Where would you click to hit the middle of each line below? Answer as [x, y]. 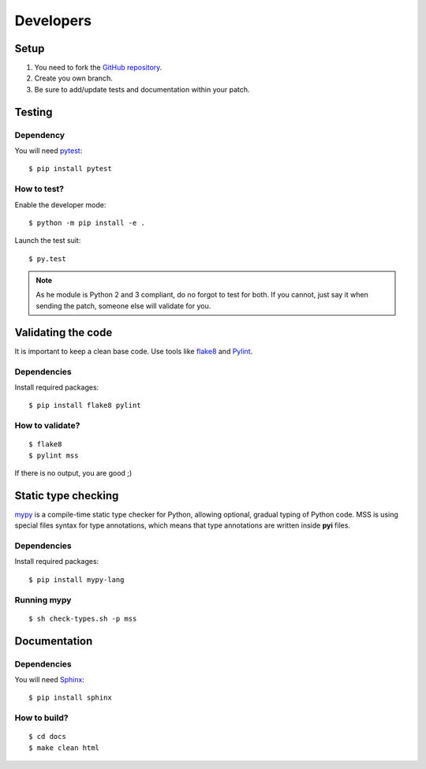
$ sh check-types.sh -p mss [83, 618]
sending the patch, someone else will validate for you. [123, 306]
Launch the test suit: [48, 241]
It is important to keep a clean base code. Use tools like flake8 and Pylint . [134, 351]
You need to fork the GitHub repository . [98, 68]
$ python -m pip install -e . [87, 222]
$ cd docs [47, 737]
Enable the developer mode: [60, 204]
